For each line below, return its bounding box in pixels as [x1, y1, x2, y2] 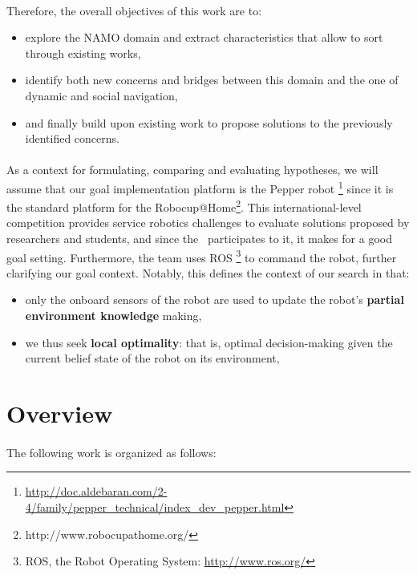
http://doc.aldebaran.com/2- [25, 483, 168, 500]
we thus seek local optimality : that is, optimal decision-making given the [25, 334, 393, 350]
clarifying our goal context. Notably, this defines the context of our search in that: [6, 264, 410, 281]
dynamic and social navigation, [25, 87, 178, 103]
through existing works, [25, 44, 141, 61]
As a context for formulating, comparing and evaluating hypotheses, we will [6, 161, 379, 178]
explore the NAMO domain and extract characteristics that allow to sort [25, 29, 383, 46]
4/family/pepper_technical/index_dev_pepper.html [25, 499, 285, 515]
